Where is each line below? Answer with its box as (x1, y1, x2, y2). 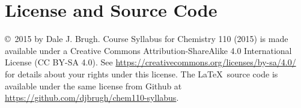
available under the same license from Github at (5, 79, 182, 92)
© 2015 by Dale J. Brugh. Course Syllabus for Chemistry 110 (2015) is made (5, 32, 288, 45)
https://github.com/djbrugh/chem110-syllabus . (5, 91, 179, 104)
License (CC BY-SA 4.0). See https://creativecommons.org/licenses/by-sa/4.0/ (5, 56, 296, 68)
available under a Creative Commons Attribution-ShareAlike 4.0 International (5, 44, 292, 56)
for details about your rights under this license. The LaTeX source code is (5, 67, 278, 80)
